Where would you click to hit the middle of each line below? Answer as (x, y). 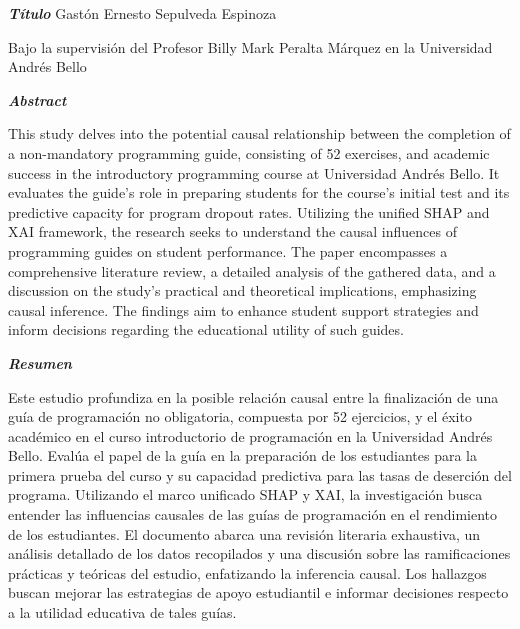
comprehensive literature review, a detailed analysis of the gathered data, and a (252, 270)
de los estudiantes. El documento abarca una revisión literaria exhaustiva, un (244, 533)
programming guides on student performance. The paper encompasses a (228, 250)
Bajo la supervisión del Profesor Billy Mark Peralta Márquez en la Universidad (250, 46)
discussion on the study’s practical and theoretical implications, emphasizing (242, 290)
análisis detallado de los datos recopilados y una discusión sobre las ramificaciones (259, 553)
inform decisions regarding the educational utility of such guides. (206, 329)
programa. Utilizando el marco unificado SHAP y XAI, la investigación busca (245, 494)
